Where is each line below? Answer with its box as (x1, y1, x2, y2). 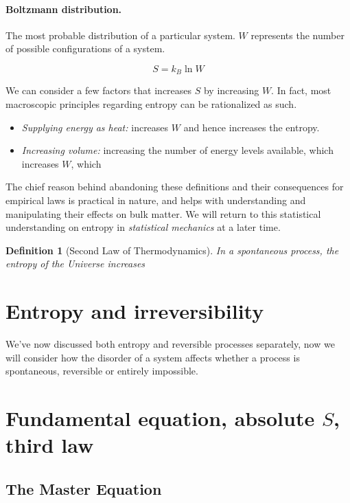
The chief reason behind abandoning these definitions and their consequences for (5, 179, 344, 194)
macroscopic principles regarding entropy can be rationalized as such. (5, 97, 297, 111)
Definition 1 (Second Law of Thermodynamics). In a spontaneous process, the (5, 243, 339, 257)
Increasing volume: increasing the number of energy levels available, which (21, 143, 334, 157)
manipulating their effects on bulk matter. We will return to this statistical (5, 206, 321, 221)
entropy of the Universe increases (5, 256, 145, 271)
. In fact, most (271, 83, 331, 98)
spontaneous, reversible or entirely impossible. (5, 364, 198, 378)
